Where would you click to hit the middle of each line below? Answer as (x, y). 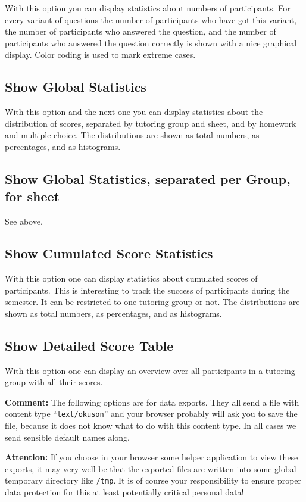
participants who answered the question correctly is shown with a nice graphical (151, 43)
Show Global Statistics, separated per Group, (148, 178)
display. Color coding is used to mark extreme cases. (100, 54)
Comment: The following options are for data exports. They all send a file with (152, 402)
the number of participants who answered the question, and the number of (140, 31)
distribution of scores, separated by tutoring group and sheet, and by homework (151, 123)
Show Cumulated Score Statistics (109, 253)
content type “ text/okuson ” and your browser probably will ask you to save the (151, 414)
